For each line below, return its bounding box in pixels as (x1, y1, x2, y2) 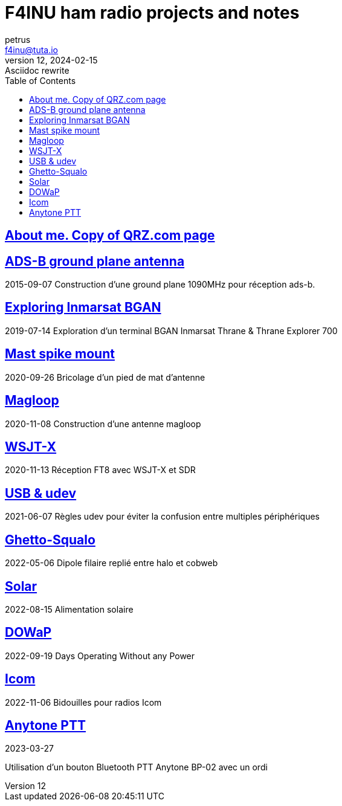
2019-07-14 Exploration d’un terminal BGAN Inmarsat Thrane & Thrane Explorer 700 (5, 325, 338, 336)
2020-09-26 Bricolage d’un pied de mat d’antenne (5, 372, 205, 382)
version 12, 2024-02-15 (5, 54, 98, 65)
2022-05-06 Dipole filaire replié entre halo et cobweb (5, 558, 218, 569)
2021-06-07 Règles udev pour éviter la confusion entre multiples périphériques (5, 511, 320, 522)
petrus (5, 34, 31, 45)
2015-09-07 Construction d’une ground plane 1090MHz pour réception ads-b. (5, 279, 315, 290)
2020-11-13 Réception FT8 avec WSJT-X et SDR (5, 465, 196, 476)
